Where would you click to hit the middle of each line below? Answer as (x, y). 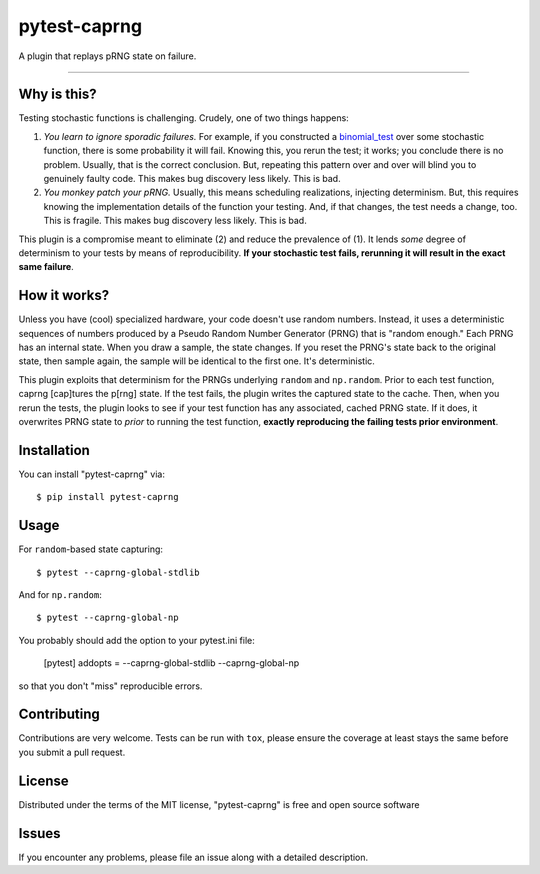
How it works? (64, 295)
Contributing (59, 714)
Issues (39, 833)
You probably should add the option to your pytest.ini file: (136, 640)
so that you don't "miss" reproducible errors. (110, 686)
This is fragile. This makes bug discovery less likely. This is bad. (175, 221)
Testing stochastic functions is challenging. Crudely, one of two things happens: (183, 118)
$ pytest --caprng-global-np (107, 618)
